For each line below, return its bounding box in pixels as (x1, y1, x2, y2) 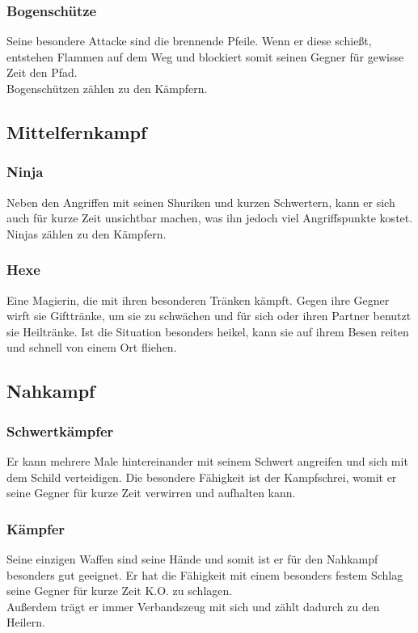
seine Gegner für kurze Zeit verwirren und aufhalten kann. (6, 484, 296, 501)
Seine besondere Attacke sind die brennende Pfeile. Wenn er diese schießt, (6, 32, 372, 49)
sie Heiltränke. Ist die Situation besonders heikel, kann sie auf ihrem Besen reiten (6, 323, 409, 340)
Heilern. (6, 614, 45, 631)
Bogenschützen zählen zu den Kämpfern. (6, 80, 208, 96)
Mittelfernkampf (6, 119, 147, 144)
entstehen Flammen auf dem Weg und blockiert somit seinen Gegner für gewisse (6, 48, 404, 65)
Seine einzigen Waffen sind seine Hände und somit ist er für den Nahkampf (6, 550, 378, 567)
